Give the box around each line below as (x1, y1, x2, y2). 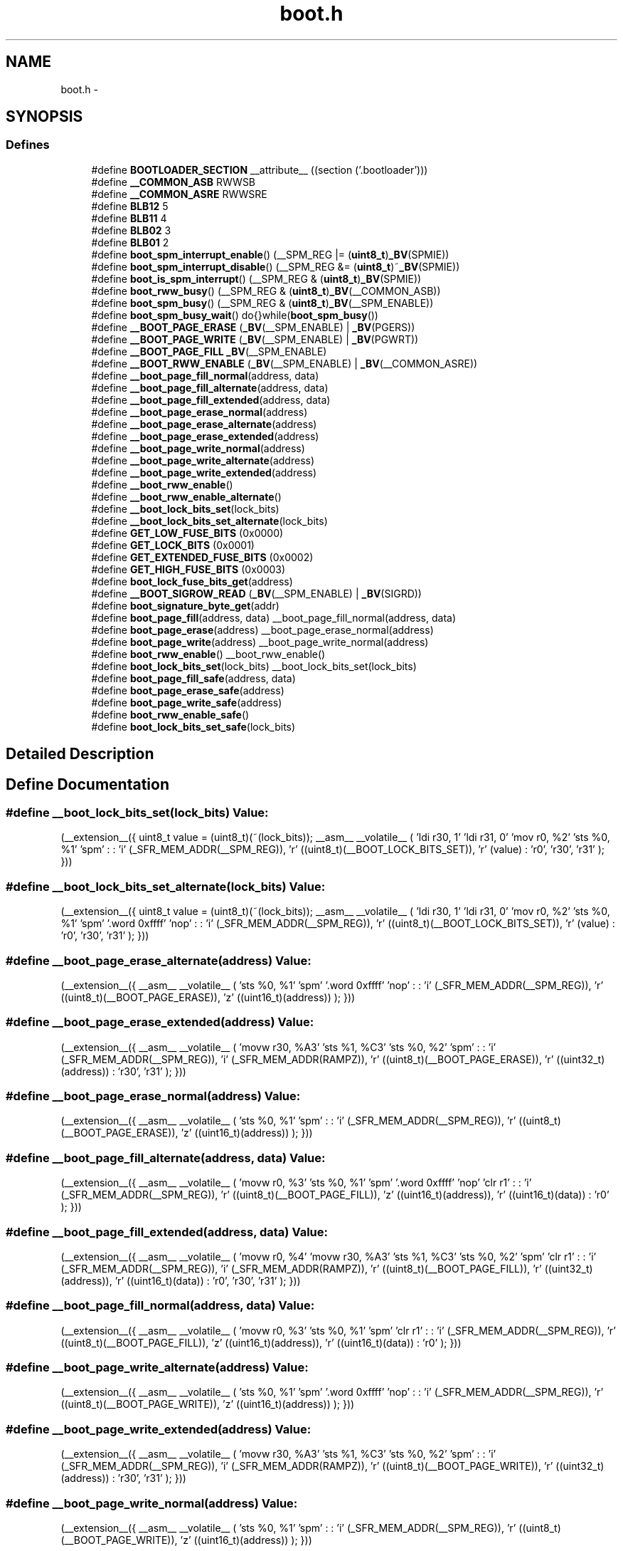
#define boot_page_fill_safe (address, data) (91, 672, 296, 684)
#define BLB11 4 (91, 211, 167, 224)
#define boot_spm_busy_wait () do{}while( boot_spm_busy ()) (91, 308, 378, 321)
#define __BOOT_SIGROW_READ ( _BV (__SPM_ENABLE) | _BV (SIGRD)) (91, 587, 422, 600)
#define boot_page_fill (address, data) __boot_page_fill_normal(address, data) (91, 611, 457, 624)
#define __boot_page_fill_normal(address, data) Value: (6, 1298, 315, 1313)
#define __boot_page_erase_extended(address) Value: (6, 1015, 314, 1030)
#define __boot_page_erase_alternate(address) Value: (6, 953, 311, 968)
